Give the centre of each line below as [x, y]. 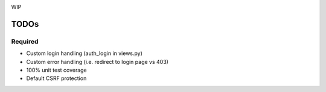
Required [25, 41]
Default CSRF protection [56, 78]
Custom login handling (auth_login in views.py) [85, 53]
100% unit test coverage [56, 70]
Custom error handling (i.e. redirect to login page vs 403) [97, 62]
